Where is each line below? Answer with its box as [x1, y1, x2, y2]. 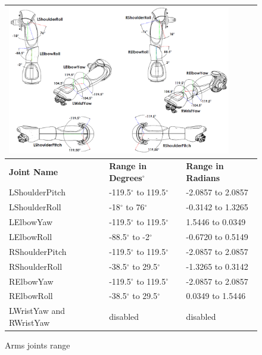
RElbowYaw [9, 275, 54, 287]
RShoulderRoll [9, 260, 63, 272]
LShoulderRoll [9, 201, 61, 213]
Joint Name [9, 165, 58, 177]
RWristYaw [9, 316, 50, 328]
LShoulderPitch [9, 186, 65, 198]
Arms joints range [5, 338, 70, 351]
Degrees [109, 171, 142, 183]
